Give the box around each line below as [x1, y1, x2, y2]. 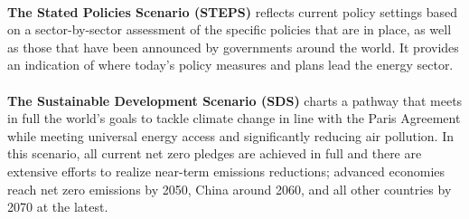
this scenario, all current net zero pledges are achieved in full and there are [7, 144, 422, 163]
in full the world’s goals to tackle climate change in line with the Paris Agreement [7, 109, 461, 128]
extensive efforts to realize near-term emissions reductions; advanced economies [7, 161, 446, 180]
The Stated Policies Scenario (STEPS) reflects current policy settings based [7, 2, 457, 21]
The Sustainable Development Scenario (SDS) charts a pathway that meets [7, 90, 463, 109]
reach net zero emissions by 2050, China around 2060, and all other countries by [7, 179, 452, 198]
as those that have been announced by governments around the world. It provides [7, 37, 459, 56]
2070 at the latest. [7, 197, 108, 216]
